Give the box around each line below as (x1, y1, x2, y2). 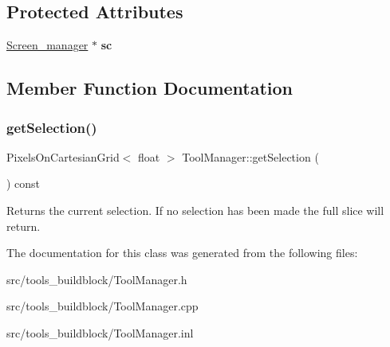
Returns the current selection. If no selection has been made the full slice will (6, 201, 384, 218)
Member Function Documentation (6, 76, 293, 100)
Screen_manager (6, 37, 89, 53)
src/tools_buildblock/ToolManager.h (6, 271, 187, 287)
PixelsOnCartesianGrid (6, 148, 120, 165)
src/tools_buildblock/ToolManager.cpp (6, 298, 199, 314)
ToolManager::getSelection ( (182, 148, 319, 165)
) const (6, 175, 41, 192)
